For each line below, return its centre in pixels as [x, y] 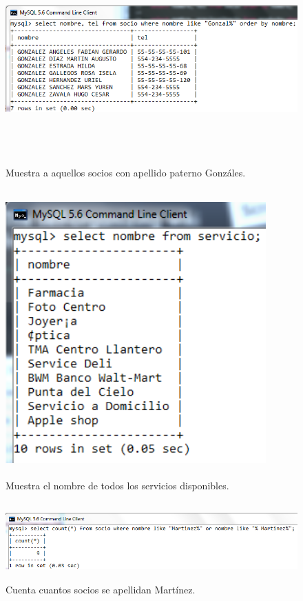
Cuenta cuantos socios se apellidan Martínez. [101, 590]
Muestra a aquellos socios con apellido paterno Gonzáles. [126, 172]
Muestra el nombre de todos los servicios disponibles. [117, 485]
